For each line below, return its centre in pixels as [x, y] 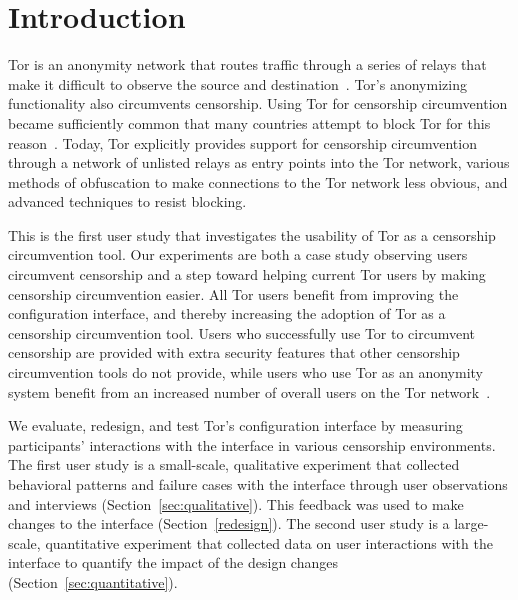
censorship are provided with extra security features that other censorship [234, 352]
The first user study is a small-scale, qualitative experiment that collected [234, 464]
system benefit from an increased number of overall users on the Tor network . [249, 391]
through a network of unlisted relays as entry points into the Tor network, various [259, 162]
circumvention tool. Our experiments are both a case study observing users [238, 254]
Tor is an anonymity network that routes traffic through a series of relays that [247, 64]
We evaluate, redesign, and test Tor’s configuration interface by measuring [235, 425]
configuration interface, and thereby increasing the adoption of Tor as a [227, 313]
